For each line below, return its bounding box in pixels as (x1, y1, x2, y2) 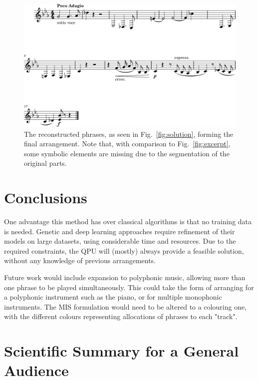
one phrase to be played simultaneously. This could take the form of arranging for (4, 282, 254, 292)
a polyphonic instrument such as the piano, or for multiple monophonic (4, 292, 222, 302)
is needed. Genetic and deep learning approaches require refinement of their (4, 226, 235, 236)
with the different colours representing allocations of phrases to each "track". (4, 311, 238, 322)
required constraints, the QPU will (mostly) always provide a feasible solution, (4, 245, 244, 256)
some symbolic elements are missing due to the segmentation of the (24, 148, 230, 158)
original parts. (24, 158, 67, 168)
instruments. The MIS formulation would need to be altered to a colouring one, (4, 301, 247, 312)
